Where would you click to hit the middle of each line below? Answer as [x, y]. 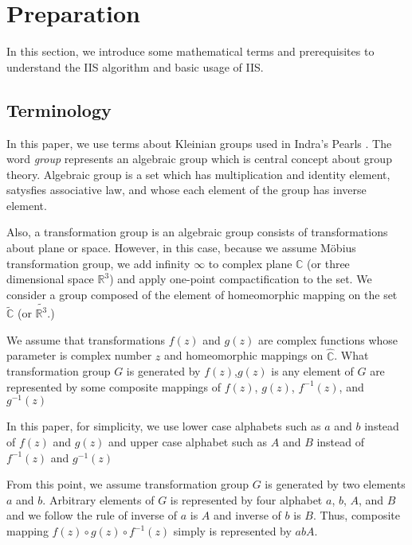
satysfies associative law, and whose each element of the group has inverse [186, 190]
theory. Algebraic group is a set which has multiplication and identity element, [198, 174]
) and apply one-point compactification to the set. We [241, 279]
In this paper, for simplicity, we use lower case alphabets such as [164, 426]
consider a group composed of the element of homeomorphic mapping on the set [202, 294]
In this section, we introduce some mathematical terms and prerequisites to [190, 51]
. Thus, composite [357, 515]
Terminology [59, 109]
